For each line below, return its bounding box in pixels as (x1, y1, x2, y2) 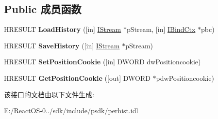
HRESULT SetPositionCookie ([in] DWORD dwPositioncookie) (4, 57, 201, 67)
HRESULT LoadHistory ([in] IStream (4, 24, 121, 34)
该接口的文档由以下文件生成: (4, 89, 94, 99)
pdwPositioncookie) (156, 73, 214, 83)
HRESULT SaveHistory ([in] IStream (4, 40, 120, 50)
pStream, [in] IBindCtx (126, 24, 196, 34)
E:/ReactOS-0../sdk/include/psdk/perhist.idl (4, 105, 138, 116)
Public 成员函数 (4, 1, 82, 16)
